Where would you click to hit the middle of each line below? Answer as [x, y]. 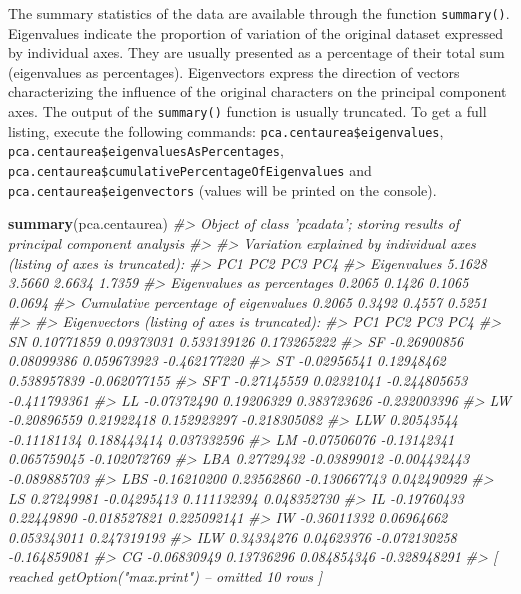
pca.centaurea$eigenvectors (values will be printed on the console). [222, 189]
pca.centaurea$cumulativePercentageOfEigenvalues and [190, 170]
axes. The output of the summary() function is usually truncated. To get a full [247, 111]
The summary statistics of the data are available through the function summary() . [259, 13]
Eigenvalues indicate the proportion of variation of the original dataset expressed [256, 32]
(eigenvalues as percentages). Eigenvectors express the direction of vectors [234, 71]
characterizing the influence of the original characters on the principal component [257, 91]
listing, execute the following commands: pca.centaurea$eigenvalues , [226, 130]
